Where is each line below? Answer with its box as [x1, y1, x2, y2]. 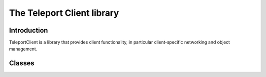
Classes [9, 59, 34, 68]
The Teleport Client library [9, 7, 119, 18]
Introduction [9, 26, 48, 35]
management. [9, 46, 37, 52]
